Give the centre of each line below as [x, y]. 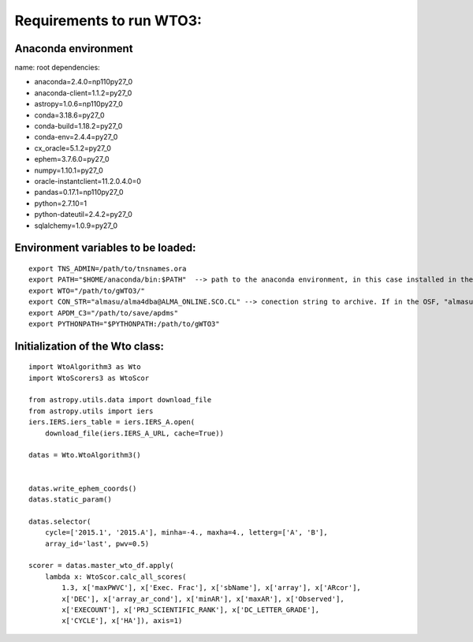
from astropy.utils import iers [91, 411]
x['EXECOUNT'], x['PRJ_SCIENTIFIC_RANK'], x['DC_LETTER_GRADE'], [191, 610]
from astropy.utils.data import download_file [120, 400]
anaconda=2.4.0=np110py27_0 [84, 82]
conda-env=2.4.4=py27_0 [76, 137]
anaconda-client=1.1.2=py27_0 [83, 93]
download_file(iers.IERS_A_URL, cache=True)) [134, 433]
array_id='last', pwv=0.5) [97, 543]
